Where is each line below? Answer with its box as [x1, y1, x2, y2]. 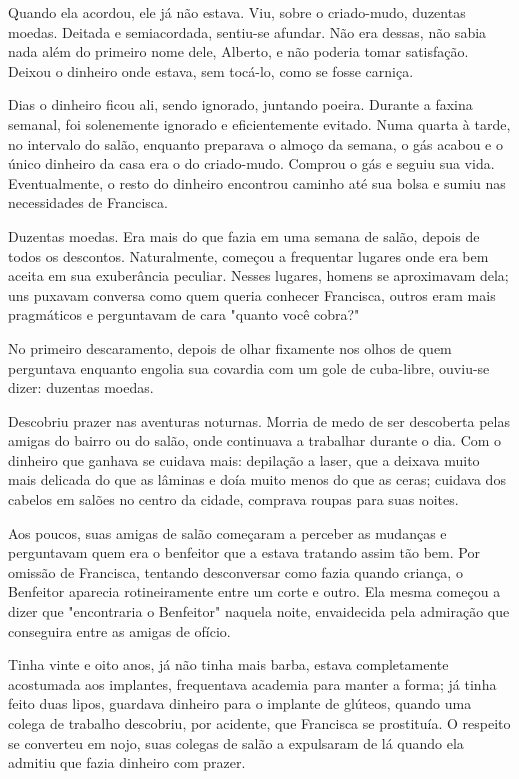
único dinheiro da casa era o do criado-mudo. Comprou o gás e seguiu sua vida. [8, 153, 495, 174]
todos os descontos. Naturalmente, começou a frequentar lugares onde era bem [8, 245, 489, 266]
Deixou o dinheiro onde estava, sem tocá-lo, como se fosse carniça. [8, 60, 414, 81]
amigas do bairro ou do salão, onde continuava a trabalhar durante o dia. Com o [8, 430, 502, 451]
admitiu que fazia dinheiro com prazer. [8, 752, 246, 773]
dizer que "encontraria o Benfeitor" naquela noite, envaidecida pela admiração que [8, 601, 510, 622]
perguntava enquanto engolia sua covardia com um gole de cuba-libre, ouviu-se [8, 357, 490, 378]
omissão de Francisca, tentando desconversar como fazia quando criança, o [8, 561, 463, 582]
